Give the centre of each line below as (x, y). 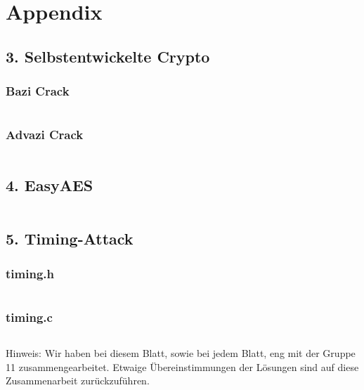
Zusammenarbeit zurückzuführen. (78, 381)
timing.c (29, 317)
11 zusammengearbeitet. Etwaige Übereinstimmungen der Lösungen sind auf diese (182, 366)
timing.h (30, 273)
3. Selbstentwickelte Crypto (108, 56)
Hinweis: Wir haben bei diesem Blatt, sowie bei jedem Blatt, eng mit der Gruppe (181, 353)
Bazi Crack (38, 91)
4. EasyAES (50, 184)
